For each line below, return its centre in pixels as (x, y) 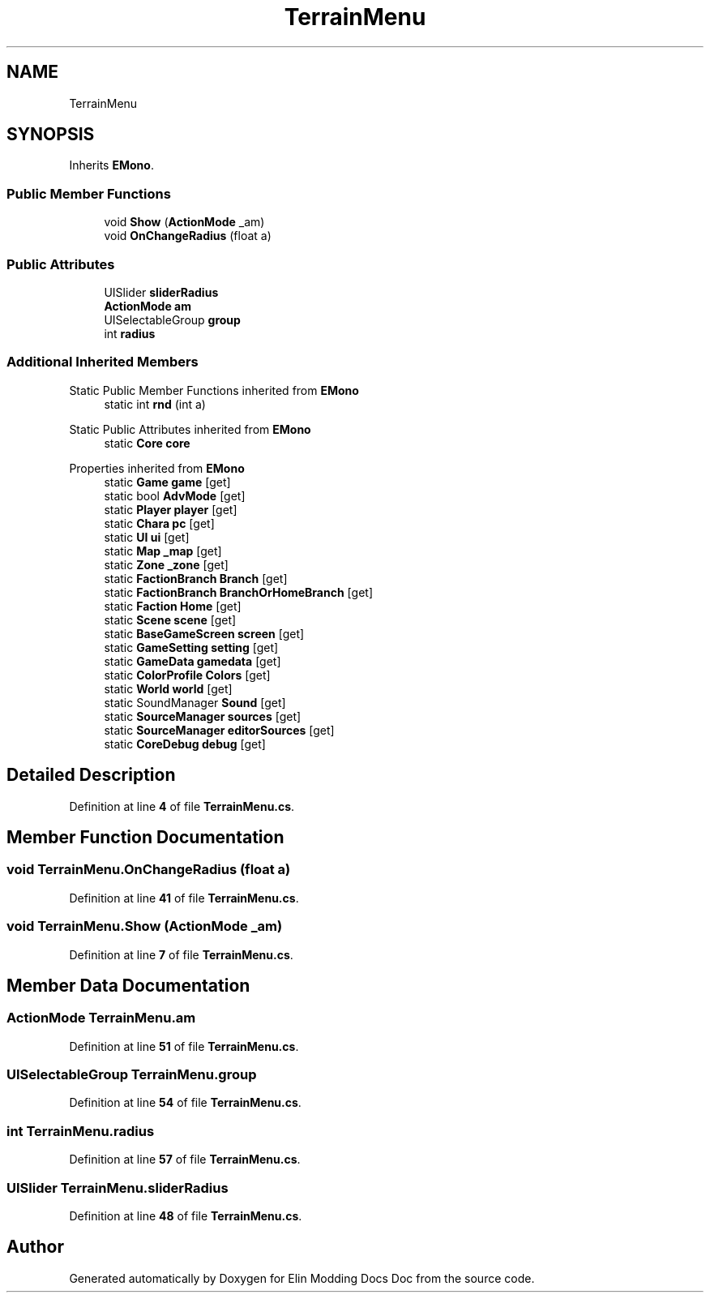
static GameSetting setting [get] (191, 647)
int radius (130, 333)
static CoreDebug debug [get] (185, 744)
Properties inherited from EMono (157, 468)
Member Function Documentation (145, 837)
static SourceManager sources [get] (203, 716)
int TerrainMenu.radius (81, 1131)
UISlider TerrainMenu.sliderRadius (118, 1188)
